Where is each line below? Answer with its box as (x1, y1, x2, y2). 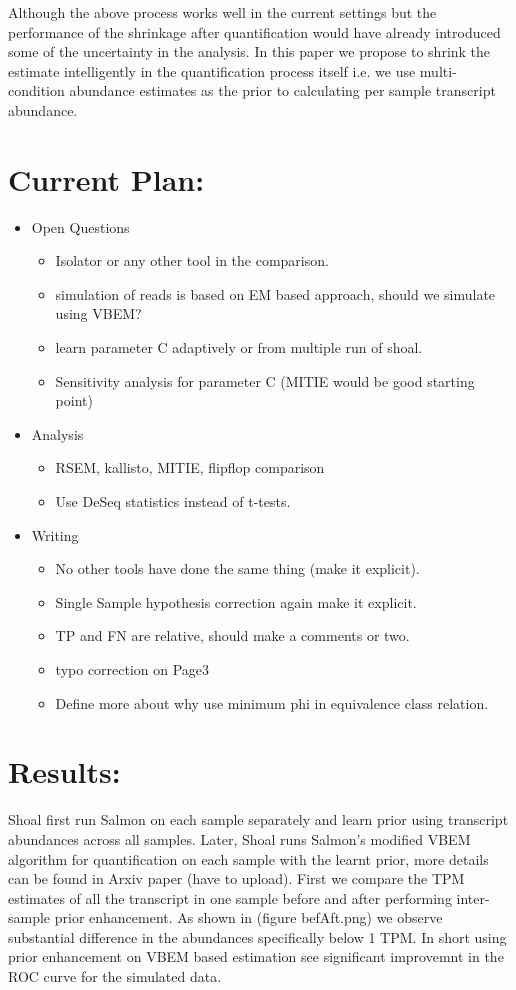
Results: (8, 751, 121, 792)
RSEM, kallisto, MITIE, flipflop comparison (55, 457, 325, 478)
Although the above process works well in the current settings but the (8, 2, 437, 22)
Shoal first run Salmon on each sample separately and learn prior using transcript (8, 809, 509, 830)
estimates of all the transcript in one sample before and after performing (8, 887, 452, 908)
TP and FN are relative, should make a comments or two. (55, 625, 410, 646)
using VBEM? (55, 303, 142, 324)
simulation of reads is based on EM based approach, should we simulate (55, 283, 496, 304)
